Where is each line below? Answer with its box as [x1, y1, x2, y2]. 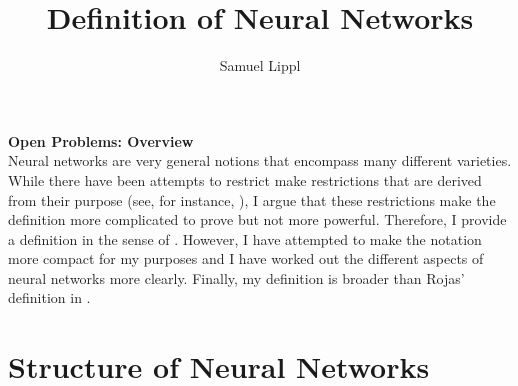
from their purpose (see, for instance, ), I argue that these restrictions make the [8, 189, 496, 210]
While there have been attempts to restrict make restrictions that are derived [8, 169, 482, 190]
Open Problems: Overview [8, 130, 194, 151]
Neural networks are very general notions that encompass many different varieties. [8, 150, 512, 171]
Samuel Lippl [219, 55, 301, 76]
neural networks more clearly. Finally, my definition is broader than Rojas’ [8, 267, 465, 288]
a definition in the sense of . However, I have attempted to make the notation [8, 228, 482, 249]
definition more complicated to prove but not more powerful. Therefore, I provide [8, 209, 507, 230]
